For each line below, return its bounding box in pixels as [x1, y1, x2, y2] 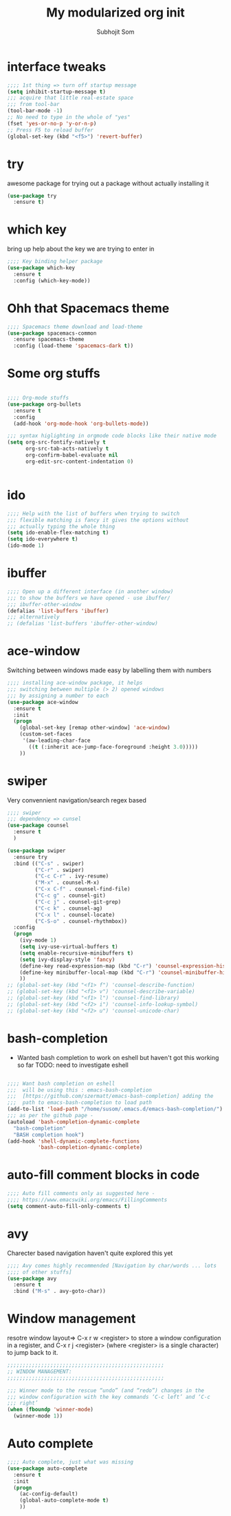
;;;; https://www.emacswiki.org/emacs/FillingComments [7, 1196, 168, 1203]
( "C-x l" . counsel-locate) [34, 911, 115, 918]
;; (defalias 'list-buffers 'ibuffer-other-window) [7, 620, 158, 627]
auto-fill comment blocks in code [7, 1167, 200, 1183]
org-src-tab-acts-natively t [25, 446, 109, 453]
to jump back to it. [7, 1349, 58, 1357]
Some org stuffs [7, 366, 101, 382]
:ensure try [13, 853, 48, 860]
